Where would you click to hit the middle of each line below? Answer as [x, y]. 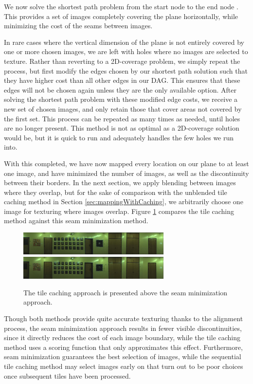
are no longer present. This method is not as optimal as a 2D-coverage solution [122, 128]
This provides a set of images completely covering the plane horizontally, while [121, 16]
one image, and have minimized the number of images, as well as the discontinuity [126, 173]
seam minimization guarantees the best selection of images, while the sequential [123, 356]
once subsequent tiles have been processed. [67, 375]
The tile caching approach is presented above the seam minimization [126, 292]
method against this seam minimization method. [76, 221]
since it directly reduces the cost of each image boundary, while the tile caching [122, 337]
